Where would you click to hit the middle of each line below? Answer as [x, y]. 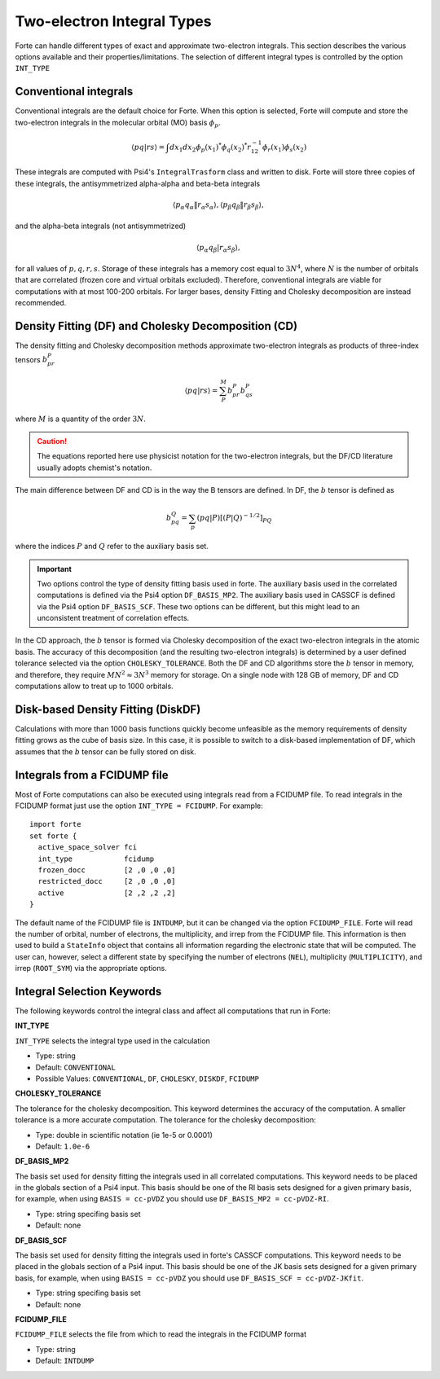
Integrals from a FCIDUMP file [92, 775]
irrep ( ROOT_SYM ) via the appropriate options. [91, 968]
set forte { [53, 836]
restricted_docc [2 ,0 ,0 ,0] [107, 881]
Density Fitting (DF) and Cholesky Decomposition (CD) [156, 326]
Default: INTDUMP [65, 1361]
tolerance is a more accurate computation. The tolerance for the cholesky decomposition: [166, 1120]
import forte [55, 824]
